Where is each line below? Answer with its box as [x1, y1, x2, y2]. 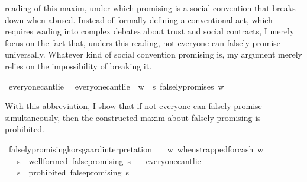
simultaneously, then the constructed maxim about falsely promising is [5, 111, 261, 123]
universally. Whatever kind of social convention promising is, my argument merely [5, 48, 302, 60]
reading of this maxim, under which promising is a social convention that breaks [5, 2, 296, 14]
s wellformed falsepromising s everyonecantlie [17, 154, 201, 167]
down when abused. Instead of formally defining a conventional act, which [5, 13, 273, 25]
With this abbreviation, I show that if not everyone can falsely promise [5, 100, 262, 112]
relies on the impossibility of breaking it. [5, 59, 152, 72]
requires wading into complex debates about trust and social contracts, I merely [5, 25, 295, 37]
